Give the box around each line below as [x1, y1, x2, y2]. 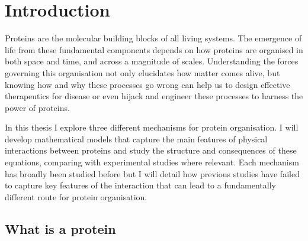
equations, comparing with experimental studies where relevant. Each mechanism [5, 156, 299, 168]
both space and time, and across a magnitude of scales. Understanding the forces [5, 55, 299, 67]
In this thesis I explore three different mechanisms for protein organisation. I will [5, 121, 299, 133]
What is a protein [5, 219, 116, 237]
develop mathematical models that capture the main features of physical [5, 132, 268, 145]
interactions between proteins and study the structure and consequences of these [5, 144, 297, 157]
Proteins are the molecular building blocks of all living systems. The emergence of [5, 32, 302, 44]
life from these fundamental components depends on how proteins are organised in [5, 43, 303, 56]
